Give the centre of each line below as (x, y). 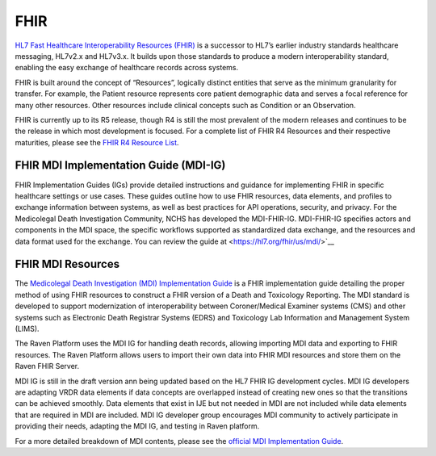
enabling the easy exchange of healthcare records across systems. (127, 68)
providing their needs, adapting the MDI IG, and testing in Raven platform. (137, 426)
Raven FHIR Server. (47, 366)
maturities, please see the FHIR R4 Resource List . (97, 142)
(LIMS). (27, 328)
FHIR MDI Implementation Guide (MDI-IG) (120, 165)
